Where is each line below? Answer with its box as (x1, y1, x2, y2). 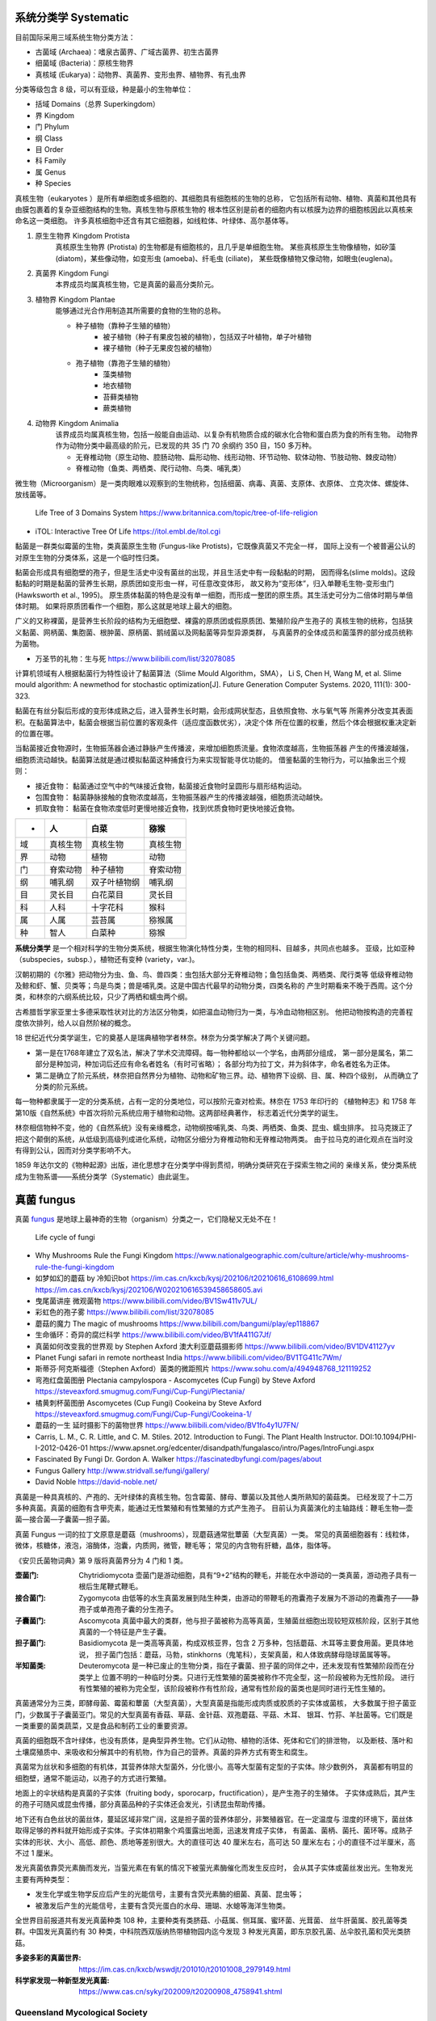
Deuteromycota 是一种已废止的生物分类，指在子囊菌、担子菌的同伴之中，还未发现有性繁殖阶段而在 (78, 1661, 408, 1671)
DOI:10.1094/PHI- (359, 1432, 417, 1441)
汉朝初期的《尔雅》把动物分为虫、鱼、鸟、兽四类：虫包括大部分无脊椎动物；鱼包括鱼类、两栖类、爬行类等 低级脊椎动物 (15, 969, 413, 979)
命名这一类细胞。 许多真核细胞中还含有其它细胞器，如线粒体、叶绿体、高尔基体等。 (15, 216, 293, 226)
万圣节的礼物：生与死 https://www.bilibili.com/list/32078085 (35, 653, 236, 663)
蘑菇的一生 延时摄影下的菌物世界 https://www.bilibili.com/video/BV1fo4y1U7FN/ (35, 1420, 299, 1430)
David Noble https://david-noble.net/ (35, 1477, 157, 1487)
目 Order (35, 145, 64, 154)
